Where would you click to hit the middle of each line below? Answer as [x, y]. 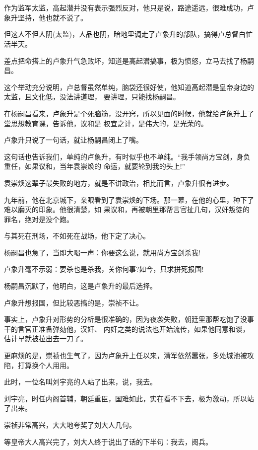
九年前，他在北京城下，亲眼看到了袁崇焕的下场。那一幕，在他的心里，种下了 [129, 199]
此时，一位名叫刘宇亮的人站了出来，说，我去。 [80, 382]
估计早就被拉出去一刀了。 [46, 338]
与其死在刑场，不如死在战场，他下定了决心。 [77, 236]
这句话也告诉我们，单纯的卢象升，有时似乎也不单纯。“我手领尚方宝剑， [120, 156]
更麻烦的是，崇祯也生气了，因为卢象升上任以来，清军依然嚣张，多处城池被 [126, 355]
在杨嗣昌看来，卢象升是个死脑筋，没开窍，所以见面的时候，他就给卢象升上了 [129, 113]
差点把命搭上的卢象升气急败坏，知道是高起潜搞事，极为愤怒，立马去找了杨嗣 [129, 60]
